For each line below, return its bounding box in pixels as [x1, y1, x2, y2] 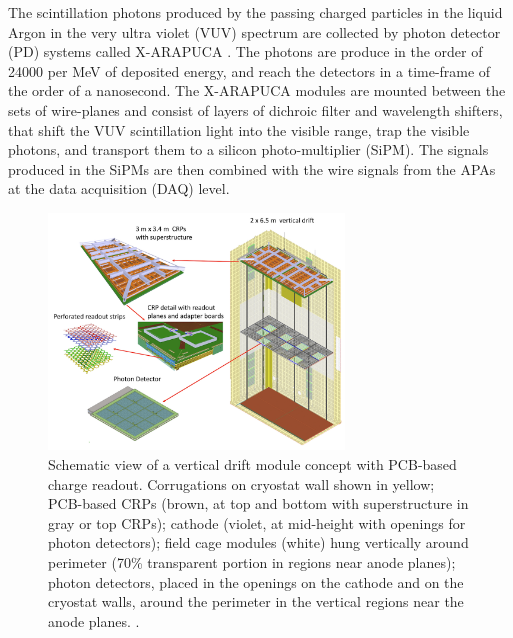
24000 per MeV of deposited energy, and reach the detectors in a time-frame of [8, 60, 491, 81]
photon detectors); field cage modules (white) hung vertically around [48, 532, 469, 553]
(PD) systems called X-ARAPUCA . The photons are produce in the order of [8, 41, 483, 62]
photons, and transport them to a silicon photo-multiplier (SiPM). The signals [8, 139, 489, 160]
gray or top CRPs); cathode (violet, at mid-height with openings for [48, 512, 466, 533]
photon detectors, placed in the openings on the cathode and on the [48, 571, 464, 592]
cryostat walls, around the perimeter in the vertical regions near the [48, 591, 464, 612]
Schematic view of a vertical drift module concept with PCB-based [48, 453, 457, 474]
